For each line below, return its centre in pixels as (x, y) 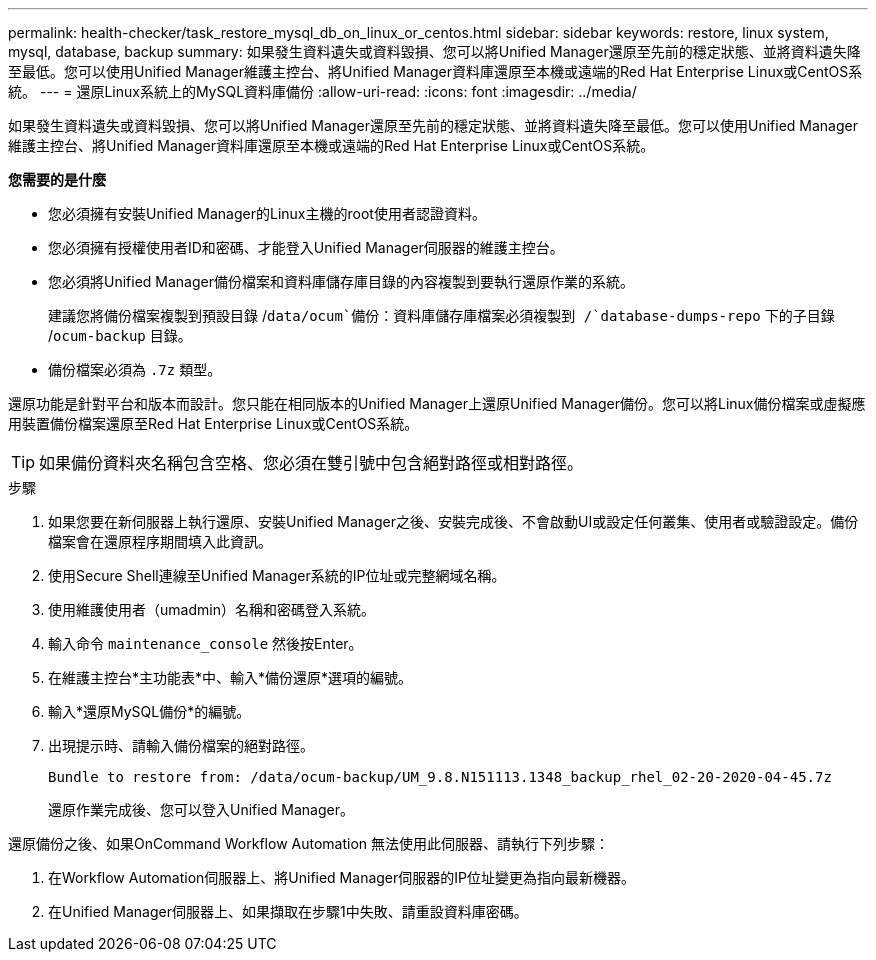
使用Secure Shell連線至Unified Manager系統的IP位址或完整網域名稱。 (277, 575)
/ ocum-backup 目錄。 (120, 335)
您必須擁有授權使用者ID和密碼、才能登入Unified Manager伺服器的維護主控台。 (306, 247)
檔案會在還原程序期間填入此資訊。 (160, 541)
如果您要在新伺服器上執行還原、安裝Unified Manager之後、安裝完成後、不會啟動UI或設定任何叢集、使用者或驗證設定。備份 (453, 521)
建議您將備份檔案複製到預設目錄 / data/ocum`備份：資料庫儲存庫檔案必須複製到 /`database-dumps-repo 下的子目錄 (441, 315)
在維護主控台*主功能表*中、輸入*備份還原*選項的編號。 (230, 677)
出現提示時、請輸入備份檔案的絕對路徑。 (181, 745)
